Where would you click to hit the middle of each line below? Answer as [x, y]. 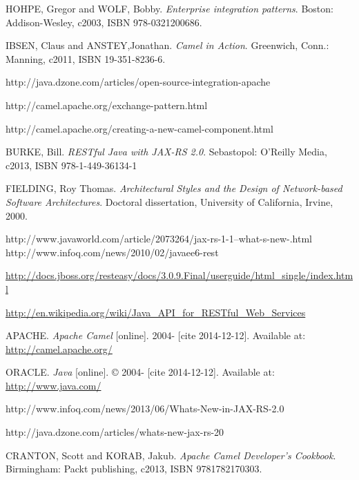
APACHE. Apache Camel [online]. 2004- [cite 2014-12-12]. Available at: [156, 335]
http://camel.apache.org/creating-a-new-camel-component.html [139, 128]
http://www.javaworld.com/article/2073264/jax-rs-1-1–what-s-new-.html [159, 239]
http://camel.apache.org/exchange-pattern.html [107, 105]
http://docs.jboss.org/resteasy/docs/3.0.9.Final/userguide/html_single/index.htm [179, 275]
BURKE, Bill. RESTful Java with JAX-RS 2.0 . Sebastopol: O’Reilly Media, [166, 152]
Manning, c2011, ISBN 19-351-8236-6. [86, 58]
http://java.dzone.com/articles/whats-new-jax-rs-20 [115, 432]
